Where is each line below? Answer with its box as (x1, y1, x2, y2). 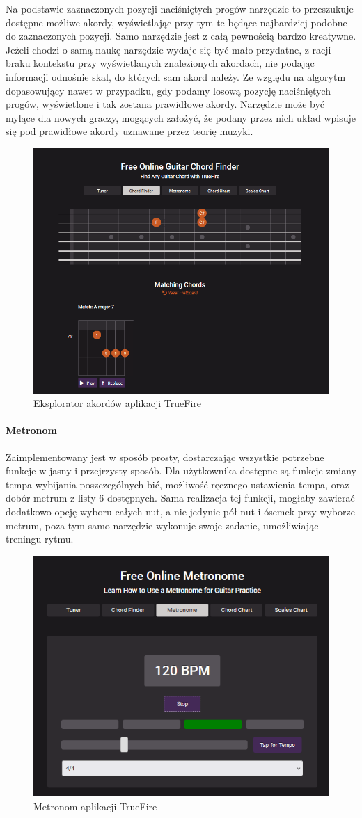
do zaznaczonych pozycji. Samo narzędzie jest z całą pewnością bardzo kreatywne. (6, 29, 356, 43)
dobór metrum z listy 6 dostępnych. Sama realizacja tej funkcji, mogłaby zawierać (6, 490, 355, 505)
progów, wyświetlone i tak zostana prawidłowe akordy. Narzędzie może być (6, 97, 325, 111)
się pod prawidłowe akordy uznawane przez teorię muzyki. (6, 124, 253, 138)
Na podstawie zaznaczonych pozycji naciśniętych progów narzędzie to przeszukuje (6, 1, 354, 15)
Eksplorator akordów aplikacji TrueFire (33, 396, 202, 410)
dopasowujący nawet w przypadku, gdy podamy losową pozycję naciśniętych (6, 83, 331, 97)
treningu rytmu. (6, 531, 74, 546)
